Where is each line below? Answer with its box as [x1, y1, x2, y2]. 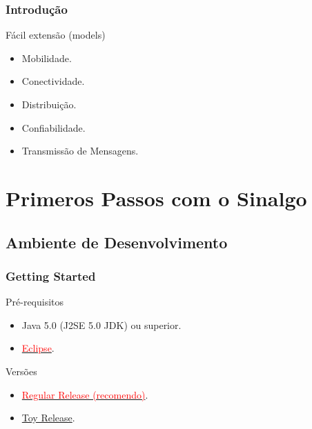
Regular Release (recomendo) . [21, 387, 148, 401]
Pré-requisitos [6, 295, 64, 309]
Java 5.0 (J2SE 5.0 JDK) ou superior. [21, 317, 182, 332]
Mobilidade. [21, 50, 72, 65]
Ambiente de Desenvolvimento [6, 231, 228, 252]
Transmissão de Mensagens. [21, 143, 139, 158]
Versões [6, 363, 37, 378]
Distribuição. [21, 97, 77, 111]
